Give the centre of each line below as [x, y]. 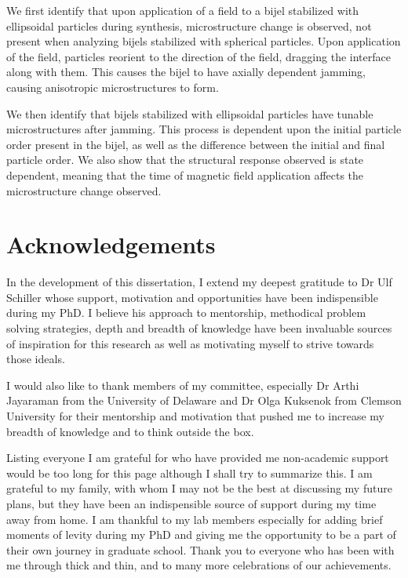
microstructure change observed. [84, 190]
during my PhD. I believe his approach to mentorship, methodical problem [186, 313]
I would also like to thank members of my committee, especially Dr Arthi [183, 385]
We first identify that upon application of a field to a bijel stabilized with [183, 10]
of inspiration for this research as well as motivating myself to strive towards [190, 343]
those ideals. [36, 359]
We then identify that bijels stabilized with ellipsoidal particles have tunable [190, 113]
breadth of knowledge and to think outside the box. [130, 431]
